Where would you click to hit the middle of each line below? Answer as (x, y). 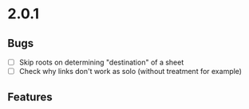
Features (30, 97)
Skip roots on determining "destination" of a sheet (101, 62)
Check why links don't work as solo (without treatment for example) (130, 72)
